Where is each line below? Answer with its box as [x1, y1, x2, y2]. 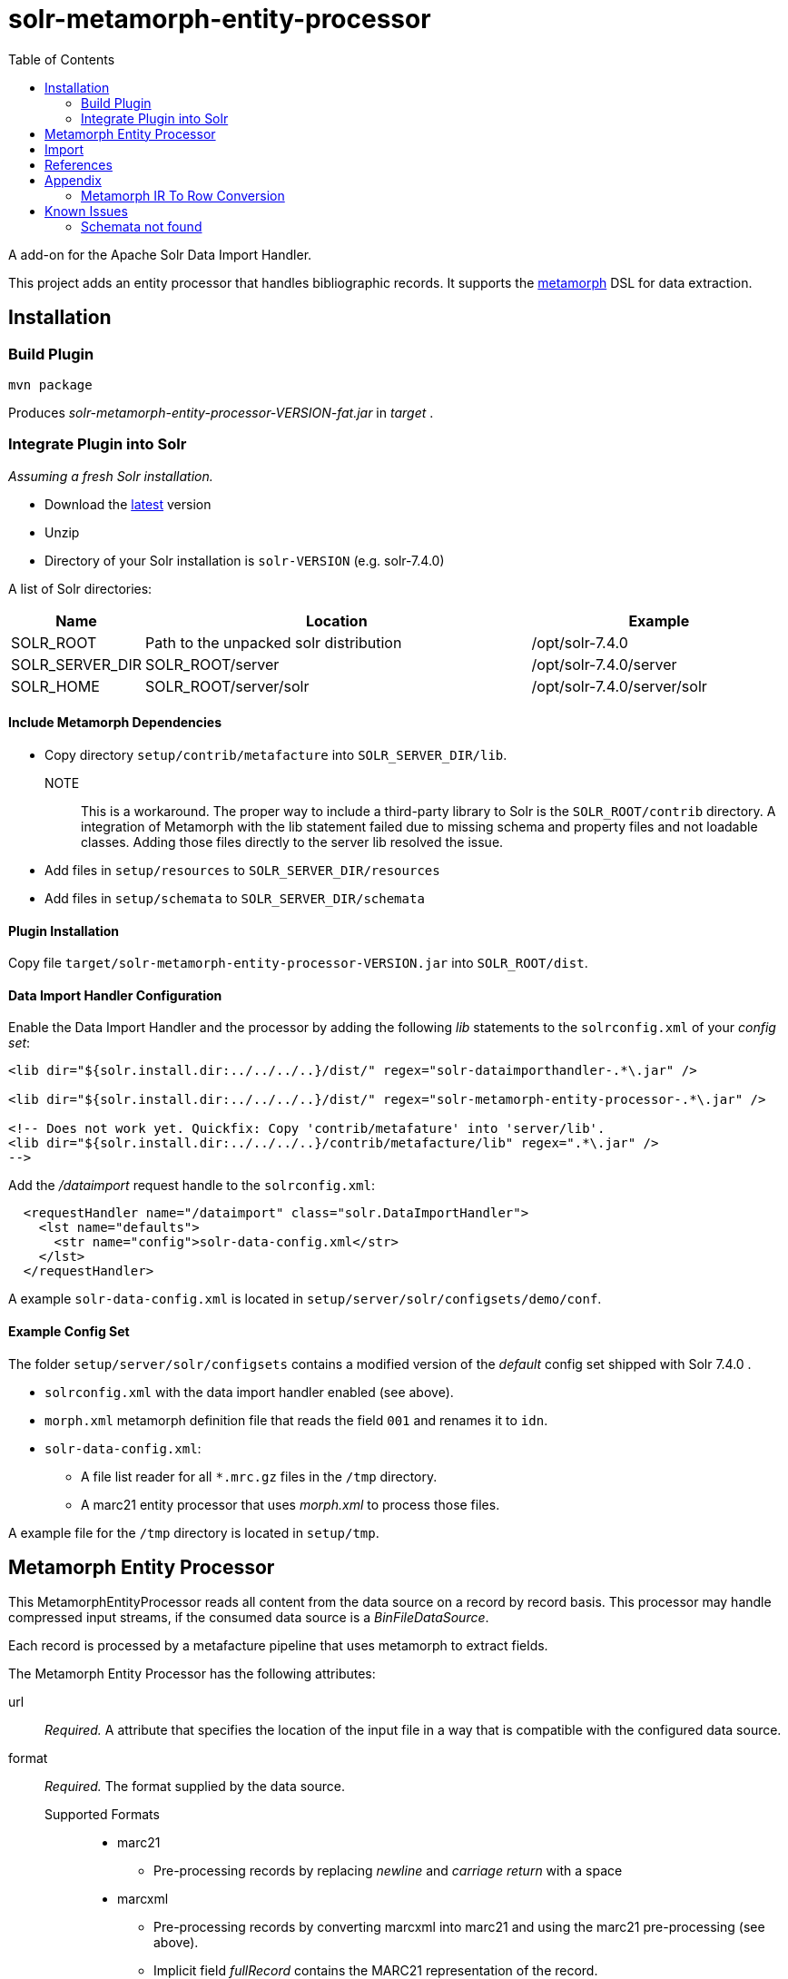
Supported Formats [44, 1807, 160, 1823]
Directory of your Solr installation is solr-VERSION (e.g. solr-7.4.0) [44, 552, 445, 568]
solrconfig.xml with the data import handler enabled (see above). [44, 1383, 454, 1400]
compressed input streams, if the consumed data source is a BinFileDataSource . [8, 1610, 489, 1626]
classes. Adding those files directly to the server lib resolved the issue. [81, 833, 504, 850]
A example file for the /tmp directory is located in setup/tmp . [8, 1524, 379, 1541]
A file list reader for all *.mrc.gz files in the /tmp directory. [81, 1468, 438, 1484]
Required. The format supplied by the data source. [44, 1778, 345, 1795]
